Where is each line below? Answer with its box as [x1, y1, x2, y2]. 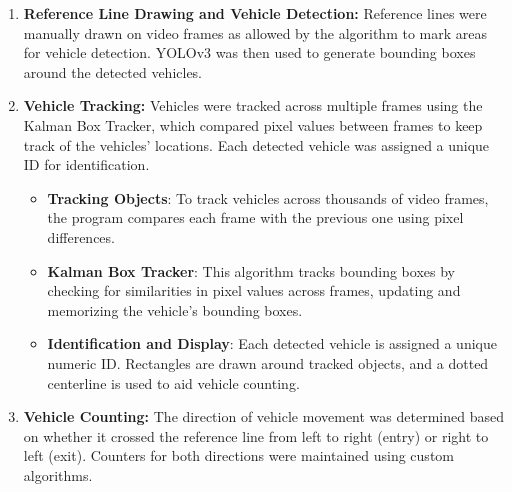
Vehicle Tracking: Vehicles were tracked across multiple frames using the [23, 95, 483, 116]
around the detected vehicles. [23, 61, 203, 82]
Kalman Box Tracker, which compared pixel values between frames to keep [23, 114, 483, 135]
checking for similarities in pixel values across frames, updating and [47, 280, 461, 301]
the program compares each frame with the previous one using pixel [47, 207, 464, 228]
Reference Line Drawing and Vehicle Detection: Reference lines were [23, 3, 487, 23]
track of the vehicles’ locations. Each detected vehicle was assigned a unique [23, 134, 490, 155]
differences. [47, 226, 115, 247]
